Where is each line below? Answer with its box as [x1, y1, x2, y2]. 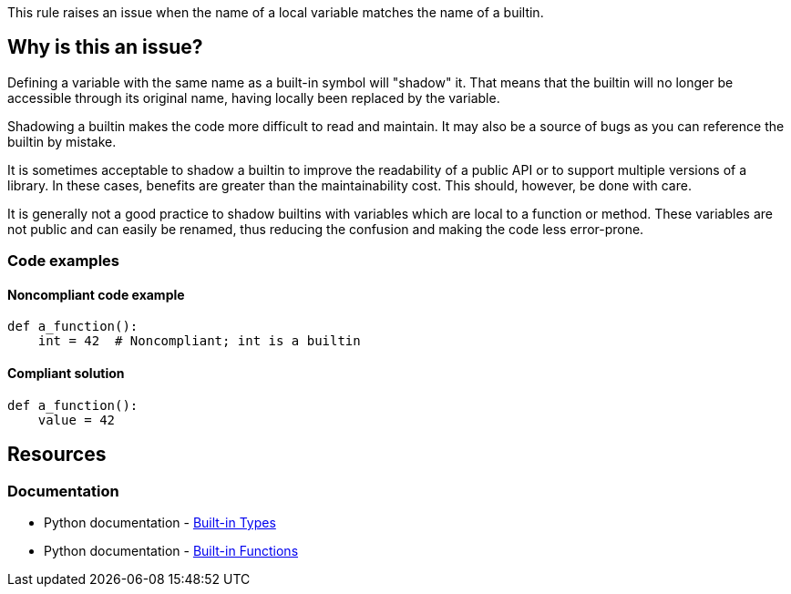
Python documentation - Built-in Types [44, 514, 276, 530]
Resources [7, 443, 107, 466]
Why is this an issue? [7, 36, 203, 59]
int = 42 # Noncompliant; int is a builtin [37, 333, 361, 349]
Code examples [7, 251, 120, 271]
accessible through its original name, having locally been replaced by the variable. [7, 89, 500, 106]
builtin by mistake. [7, 133, 117, 149]
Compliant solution [7, 365, 125, 382]
